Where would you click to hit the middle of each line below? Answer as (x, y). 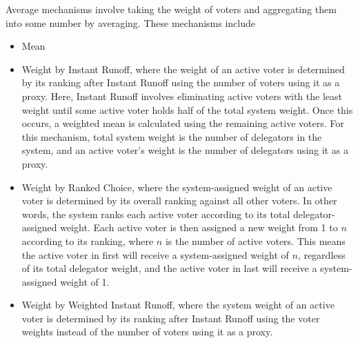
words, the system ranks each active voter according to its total (156, 214)
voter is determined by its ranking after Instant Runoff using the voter (171, 318)
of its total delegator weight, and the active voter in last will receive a (169, 268)
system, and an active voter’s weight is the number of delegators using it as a (185, 150)
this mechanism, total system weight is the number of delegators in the (172, 136)
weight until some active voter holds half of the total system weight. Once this (187, 109)
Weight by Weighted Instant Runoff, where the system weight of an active (178, 305)
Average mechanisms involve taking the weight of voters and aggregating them (171, 9)
